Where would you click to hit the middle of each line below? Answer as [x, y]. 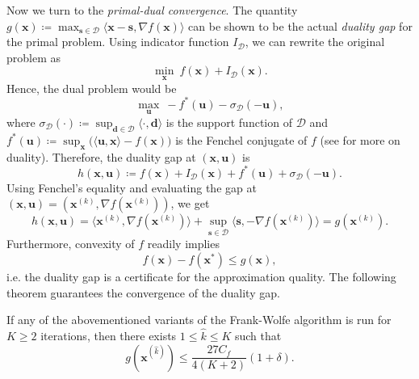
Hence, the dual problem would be [92, 88]
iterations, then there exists [109, 335]
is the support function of [229, 122]
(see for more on [360, 139]
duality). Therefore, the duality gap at [101, 156]
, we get [190, 203]
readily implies [183, 244]
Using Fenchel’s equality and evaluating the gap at [132, 187]
